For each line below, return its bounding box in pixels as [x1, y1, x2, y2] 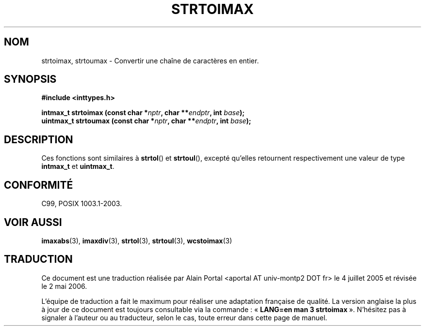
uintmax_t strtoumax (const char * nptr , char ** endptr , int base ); [41, 117, 251, 125]
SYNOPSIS [4, 73, 57, 86]
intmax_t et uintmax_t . [41, 162, 114, 171]
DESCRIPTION [4, 133, 73, 146]
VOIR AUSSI [4, 216, 62, 228]
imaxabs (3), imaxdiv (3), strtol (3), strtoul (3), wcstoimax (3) [41, 236, 232, 245]
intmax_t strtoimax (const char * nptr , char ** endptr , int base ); [41, 108, 245, 117]
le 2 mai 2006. [41, 282, 87, 290]
